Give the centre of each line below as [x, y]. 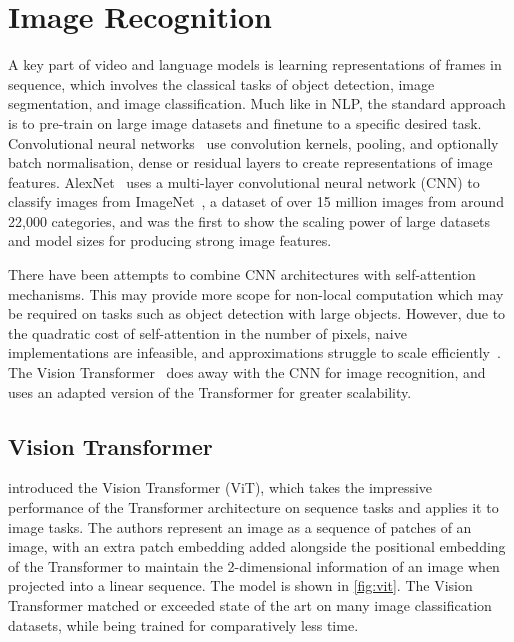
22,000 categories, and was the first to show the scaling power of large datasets [249, 220]
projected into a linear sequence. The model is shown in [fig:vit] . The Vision [240, 585]
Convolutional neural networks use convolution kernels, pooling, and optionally [253, 142]
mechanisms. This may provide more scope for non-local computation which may [256, 293]
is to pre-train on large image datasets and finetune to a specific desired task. [245, 122]
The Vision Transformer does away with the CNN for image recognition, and [247, 372]
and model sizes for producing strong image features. [170, 240]
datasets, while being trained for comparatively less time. [183, 624]
